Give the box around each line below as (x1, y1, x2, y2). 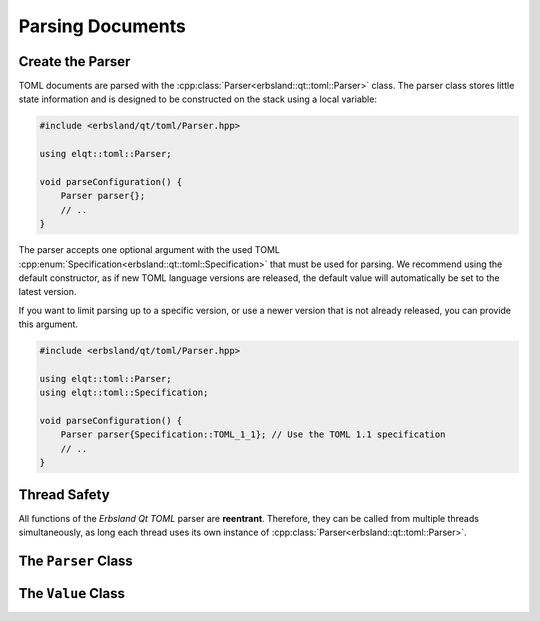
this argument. (18, 318, 79, 330)
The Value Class (18, 585, 125, 602)
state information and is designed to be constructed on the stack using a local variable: (18, 93, 377, 105)
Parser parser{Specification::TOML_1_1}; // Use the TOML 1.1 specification (60, 429, 446, 440)
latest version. (18, 286, 77, 298)
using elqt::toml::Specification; (39, 387, 209, 399)
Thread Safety (18, 486, 110, 503)
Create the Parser (18, 53, 131, 70)
